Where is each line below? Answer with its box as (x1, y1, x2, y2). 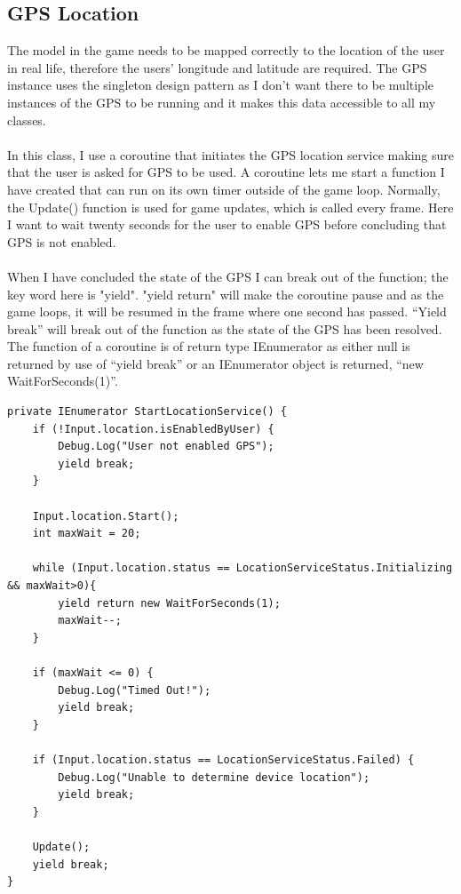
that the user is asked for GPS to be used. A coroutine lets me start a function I (7, 163, 445, 181)
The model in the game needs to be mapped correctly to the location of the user (7, 41, 445, 60)
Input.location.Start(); (32, 509, 179, 523)
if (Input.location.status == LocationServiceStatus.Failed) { (32, 753, 415, 766)
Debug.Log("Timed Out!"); (58, 683, 211, 697)
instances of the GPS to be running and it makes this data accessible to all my (7, 92, 436, 111)
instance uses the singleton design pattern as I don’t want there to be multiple (7, 76, 434, 94)
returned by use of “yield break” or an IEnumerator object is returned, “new (7, 354, 424, 372)
